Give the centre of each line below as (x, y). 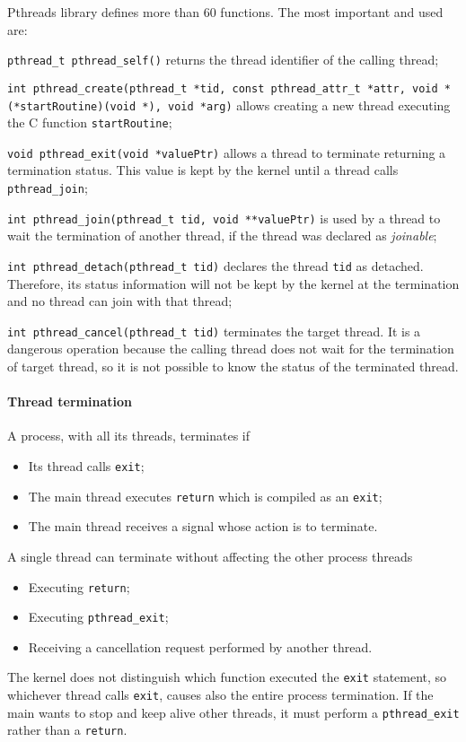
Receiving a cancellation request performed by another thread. (200, 646)
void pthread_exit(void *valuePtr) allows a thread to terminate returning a (227, 152)
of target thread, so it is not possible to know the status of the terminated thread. (233, 367)
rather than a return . (67, 730)
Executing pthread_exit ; (98, 617)
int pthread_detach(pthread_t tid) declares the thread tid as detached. (215, 265)
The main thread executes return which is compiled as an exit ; (205, 496)
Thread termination (70, 402)
